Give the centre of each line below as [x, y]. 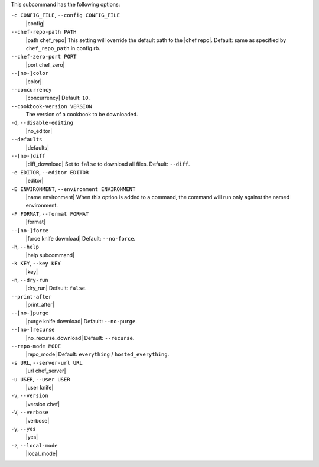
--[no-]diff [28, 156]
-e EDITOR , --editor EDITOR [50, 172]
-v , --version [30, 395]
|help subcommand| [50, 255]
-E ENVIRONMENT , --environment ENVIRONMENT [73, 189]
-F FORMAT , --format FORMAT [50, 213]
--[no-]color [30, 73]
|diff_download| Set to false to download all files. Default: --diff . [108, 164]
